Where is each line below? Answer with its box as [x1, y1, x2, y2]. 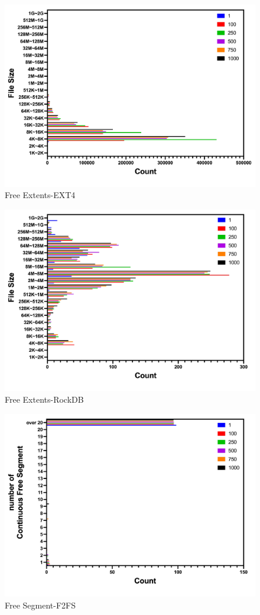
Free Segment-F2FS [5, 598, 76, 611]
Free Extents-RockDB [5, 393, 84, 406]
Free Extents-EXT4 [5, 189, 76, 201]
